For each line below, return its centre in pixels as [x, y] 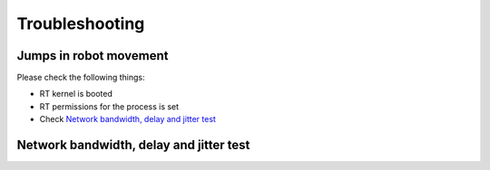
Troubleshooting [81, 24]
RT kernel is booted [76, 94]
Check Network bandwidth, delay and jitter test [128, 119]
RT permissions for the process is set [109, 106]
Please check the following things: [81, 78]
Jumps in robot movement [93, 56]
